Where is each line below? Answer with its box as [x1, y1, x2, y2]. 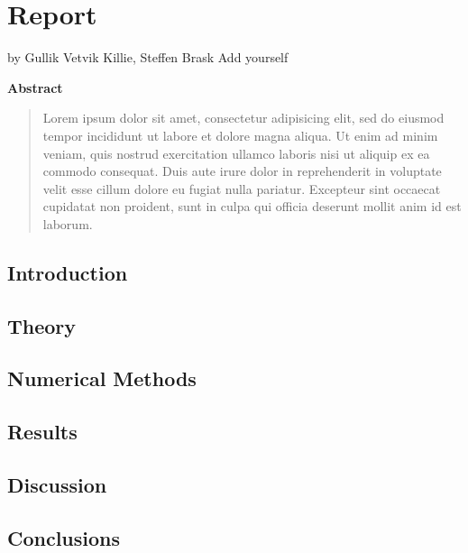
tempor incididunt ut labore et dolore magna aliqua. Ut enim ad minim [42, 125, 438, 144]
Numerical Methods [7, 364, 197, 392]
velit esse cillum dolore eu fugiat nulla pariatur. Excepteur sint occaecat [42, 179, 441, 198]
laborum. [42, 214, 93, 233]
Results [7, 418, 78, 446]
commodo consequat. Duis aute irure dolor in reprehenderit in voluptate [42, 161, 442, 180]
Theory [7, 311, 77, 339]
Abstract [7, 78, 63, 97]
